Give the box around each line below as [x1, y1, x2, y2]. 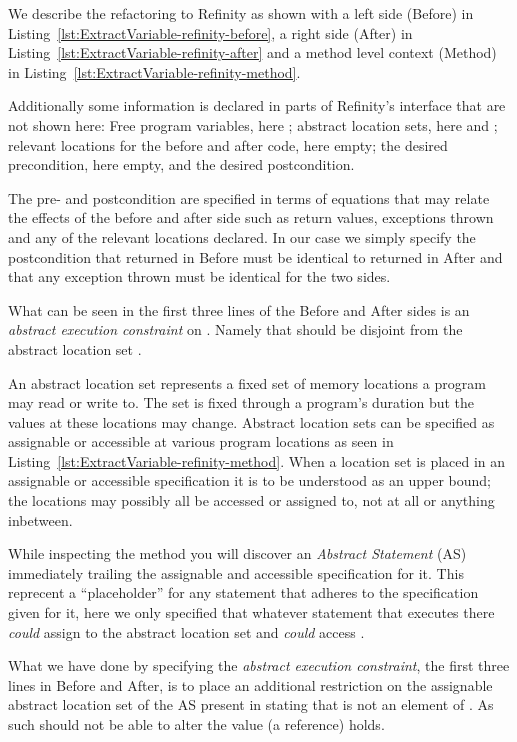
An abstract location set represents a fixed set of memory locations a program [8, 372, 486, 393]
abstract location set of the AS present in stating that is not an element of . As [8, 694, 494, 715]
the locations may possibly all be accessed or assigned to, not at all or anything [8, 490, 495, 511]
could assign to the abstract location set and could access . [8, 621, 365, 642]
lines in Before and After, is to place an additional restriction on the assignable [8, 674, 493, 695]
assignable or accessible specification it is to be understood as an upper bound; [8, 470, 491, 491]
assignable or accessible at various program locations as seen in [8, 431, 394, 452]
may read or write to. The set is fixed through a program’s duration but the [8, 392, 475, 413]
